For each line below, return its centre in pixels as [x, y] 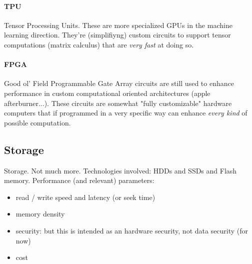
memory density [40, 214]
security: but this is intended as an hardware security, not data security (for [132, 230]
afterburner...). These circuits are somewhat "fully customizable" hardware [118, 103]
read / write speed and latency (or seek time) [85, 197]
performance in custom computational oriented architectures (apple [107, 93]
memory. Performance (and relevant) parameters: [79, 180]
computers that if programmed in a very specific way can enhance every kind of [126, 113]
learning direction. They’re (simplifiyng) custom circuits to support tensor [117, 35]
